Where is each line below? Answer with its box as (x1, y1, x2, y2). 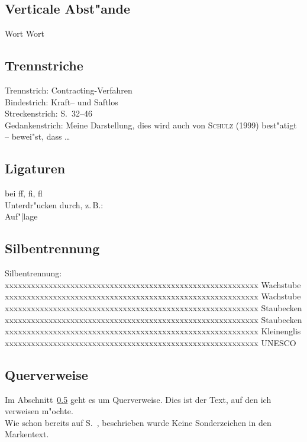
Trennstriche (5, 56, 83, 75)
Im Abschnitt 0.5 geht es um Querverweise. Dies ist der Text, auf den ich (5, 393, 272, 405)
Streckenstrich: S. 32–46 (5, 107, 92, 120)
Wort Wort (5, 27, 44, 40)
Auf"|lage (5, 210, 38, 222)
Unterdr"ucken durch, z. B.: (5, 198, 104, 211)
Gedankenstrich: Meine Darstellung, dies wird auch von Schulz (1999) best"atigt (5, 118, 297, 131)
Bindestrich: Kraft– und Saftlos (5, 95, 118, 108)
